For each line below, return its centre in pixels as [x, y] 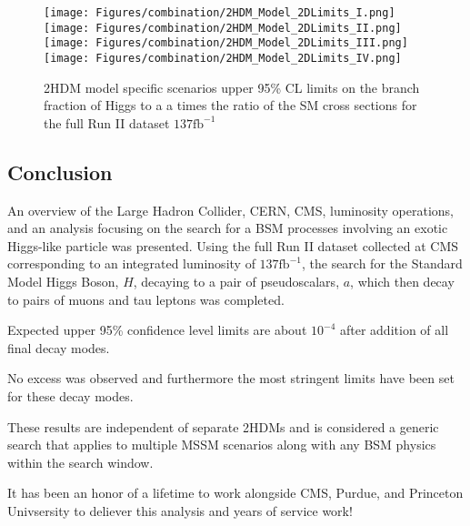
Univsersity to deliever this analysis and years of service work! [180, 510]
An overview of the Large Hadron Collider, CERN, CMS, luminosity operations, [230, 210]
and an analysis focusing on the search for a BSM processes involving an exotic [228, 228]
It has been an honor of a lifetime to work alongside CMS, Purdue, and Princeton [235, 493]
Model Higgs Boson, [63, 281]
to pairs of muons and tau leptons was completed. [146, 299]
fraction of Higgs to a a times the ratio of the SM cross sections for [230, 105]
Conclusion [60, 172]
